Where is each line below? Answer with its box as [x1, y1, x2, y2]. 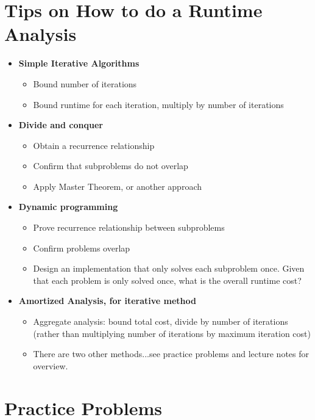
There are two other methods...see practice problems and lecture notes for [33, 347, 310, 360]
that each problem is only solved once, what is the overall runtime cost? [33, 273, 302, 286]
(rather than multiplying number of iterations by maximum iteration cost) [33, 327, 311, 339]
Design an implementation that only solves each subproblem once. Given [33, 262, 305, 275]
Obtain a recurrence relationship [33, 139, 155, 151]
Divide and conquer [18, 118, 103, 131]
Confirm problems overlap [33, 241, 130, 254]
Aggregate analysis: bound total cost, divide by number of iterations [33, 315, 288, 328]
